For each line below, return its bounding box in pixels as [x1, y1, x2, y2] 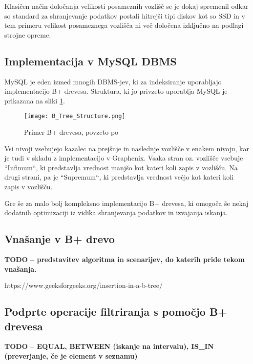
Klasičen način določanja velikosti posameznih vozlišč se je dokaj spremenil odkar [4, 1, 249, 11]
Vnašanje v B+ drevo [4, 231, 115, 246]
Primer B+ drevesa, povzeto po [24, 127, 119, 137]
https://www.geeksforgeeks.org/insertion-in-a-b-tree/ [4, 280, 163, 290]
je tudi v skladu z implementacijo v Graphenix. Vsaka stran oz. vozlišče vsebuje [4, 153, 243, 163]
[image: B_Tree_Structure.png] [24, 113, 126, 120]
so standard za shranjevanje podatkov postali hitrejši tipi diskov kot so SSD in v [4, 10, 245, 20]
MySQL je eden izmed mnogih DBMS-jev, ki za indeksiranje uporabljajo [4, 76, 222, 86]
